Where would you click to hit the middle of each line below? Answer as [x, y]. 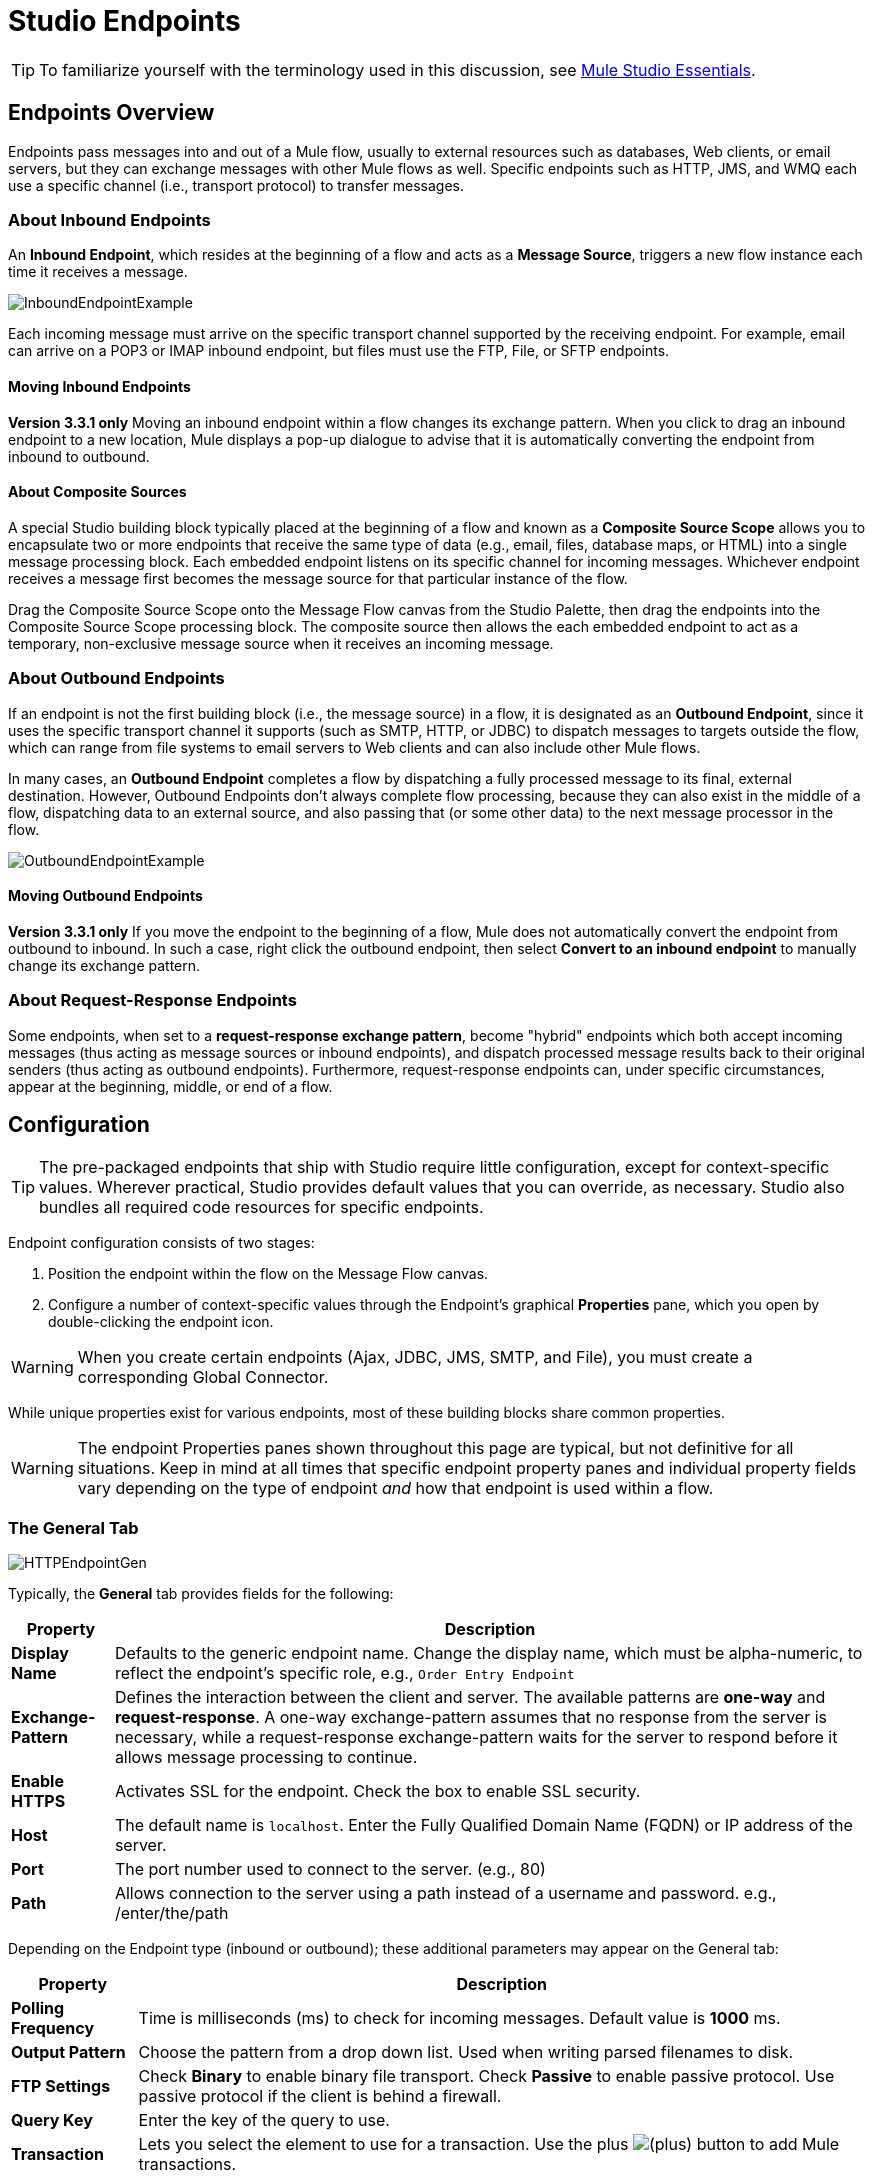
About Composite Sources [97, 492]
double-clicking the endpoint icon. [161, 1322]
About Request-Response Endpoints [152, 1000]
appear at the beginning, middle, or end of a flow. [170, 1086]
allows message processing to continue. [266, 1757]
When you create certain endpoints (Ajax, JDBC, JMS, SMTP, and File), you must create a [415, 1357]
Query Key [52, 2120]
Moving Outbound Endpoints [105, 896]
